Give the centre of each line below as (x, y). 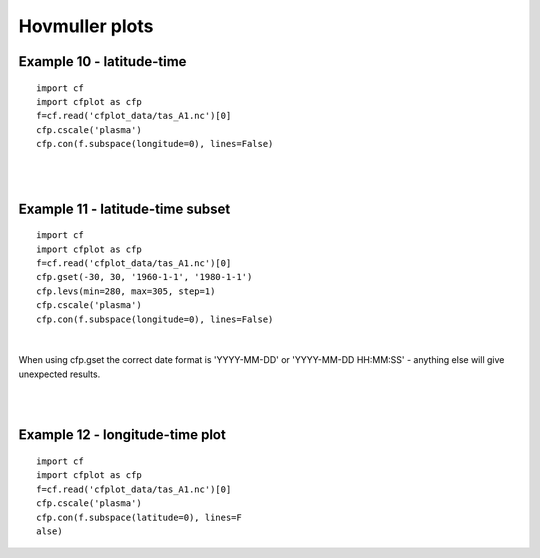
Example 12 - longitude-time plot (122, 435)
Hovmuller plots (86, 26)
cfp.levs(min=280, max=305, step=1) (126, 291)
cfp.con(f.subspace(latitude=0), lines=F (139, 517)
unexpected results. (59, 374)
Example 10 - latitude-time (102, 61)
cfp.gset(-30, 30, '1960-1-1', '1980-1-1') (144, 277)
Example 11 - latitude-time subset (124, 208)
